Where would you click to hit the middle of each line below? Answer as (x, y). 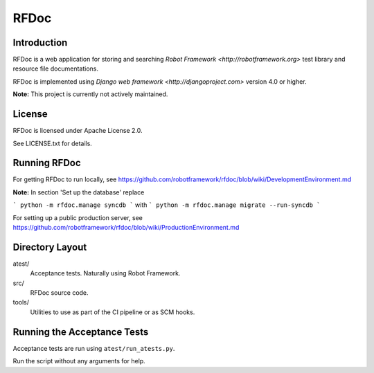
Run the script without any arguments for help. (79, 361)
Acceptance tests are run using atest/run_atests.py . (94, 348)
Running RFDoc (47, 163)
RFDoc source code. (60, 293)
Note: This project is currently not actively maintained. (90, 94)
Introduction (40, 43)
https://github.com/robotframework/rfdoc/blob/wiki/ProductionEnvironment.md (126, 227)
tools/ (21, 302)
